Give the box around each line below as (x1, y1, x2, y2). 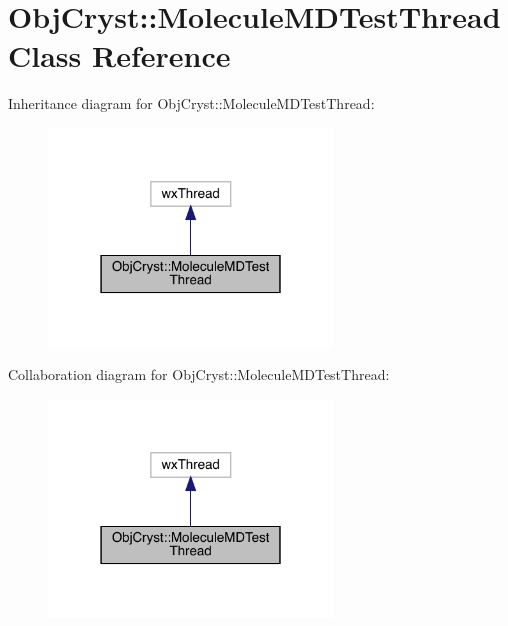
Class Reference (8, 35, 231, 76)
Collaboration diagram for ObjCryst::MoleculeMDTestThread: (8, 364, 390, 385)
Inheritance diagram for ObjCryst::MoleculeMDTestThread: (8, 93, 375, 114)
